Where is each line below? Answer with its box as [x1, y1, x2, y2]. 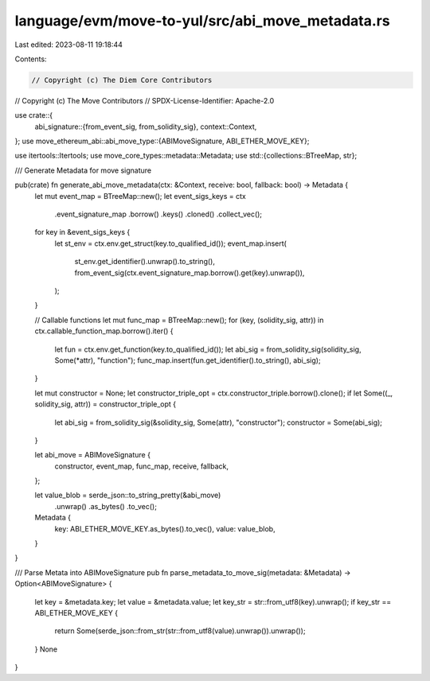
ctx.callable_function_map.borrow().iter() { [34, 326, 174, 336]
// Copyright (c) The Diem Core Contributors [31, 76, 213, 84]
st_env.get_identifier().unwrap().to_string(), [74, 257, 215, 267]
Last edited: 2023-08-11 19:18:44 [14, 40, 123, 49]
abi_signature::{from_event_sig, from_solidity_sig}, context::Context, [34, 122, 257, 131]
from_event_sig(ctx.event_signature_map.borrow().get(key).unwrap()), [74, 267, 305, 278]
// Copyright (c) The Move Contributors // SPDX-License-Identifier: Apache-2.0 [14, 95, 275, 105]
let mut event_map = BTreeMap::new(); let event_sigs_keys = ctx [34, 191, 246, 200]
